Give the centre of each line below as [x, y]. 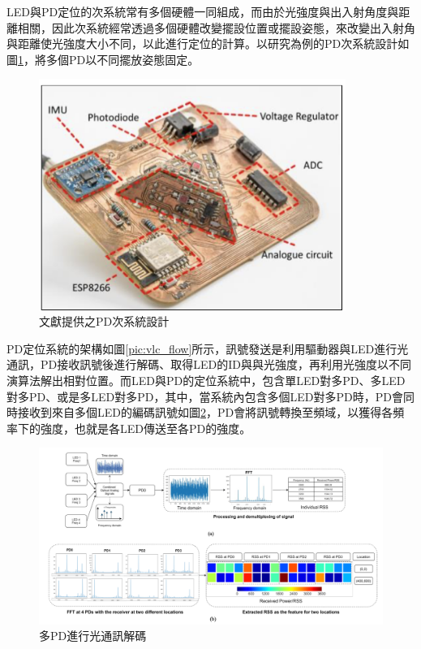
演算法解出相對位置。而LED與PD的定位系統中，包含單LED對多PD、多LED [206, 381]
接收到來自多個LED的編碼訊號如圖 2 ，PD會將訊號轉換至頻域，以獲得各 [205, 412]
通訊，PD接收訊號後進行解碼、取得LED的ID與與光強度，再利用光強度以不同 [209, 364]
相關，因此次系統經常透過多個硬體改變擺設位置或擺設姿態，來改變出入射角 [216, 27]
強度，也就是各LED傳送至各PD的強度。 [146, 428]
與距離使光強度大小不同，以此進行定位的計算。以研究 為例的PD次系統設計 [202, 43]
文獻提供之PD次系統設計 [104, 321]
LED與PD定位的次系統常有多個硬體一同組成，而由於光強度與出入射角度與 [203, 11]
